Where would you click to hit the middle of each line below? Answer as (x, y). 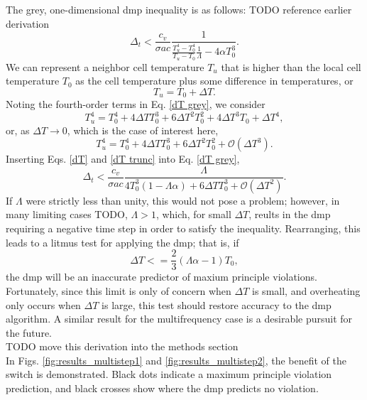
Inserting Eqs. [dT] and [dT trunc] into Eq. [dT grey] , (123, 159)
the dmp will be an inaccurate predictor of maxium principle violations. (161, 277)
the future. (29, 332)
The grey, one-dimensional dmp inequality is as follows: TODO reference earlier (179, 9)
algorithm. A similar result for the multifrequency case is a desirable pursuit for (179, 319)
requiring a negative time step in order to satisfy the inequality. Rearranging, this (183, 228)
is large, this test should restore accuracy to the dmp (217, 304)
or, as (18, 130)
